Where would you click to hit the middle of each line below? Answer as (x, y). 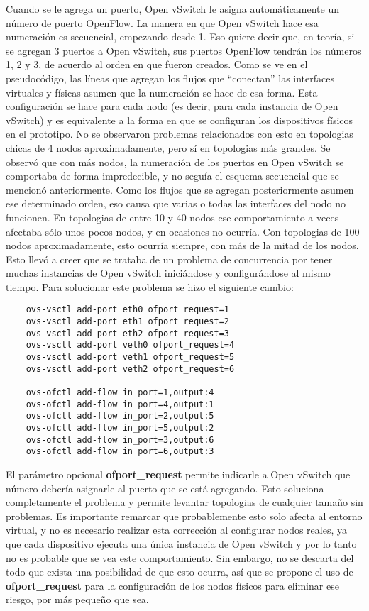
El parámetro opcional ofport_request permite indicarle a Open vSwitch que (178, 474)
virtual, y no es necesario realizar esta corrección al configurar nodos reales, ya (176, 530)
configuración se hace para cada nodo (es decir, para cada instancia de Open (172, 106)
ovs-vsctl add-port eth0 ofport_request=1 (127, 310)
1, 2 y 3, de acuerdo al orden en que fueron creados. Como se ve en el (157, 64)
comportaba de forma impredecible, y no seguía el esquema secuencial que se (172, 176)
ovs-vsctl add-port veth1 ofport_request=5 (130, 357)
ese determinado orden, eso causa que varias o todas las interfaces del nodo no (176, 203)
